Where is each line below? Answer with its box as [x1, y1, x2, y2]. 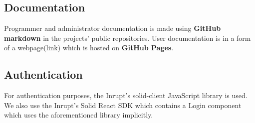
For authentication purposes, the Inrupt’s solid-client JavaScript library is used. [4, 90, 248, 101]
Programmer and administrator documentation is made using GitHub [4, 23, 221, 33]
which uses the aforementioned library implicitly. [4, 110, 153, 120]
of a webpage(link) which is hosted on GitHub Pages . [4, 42, 174, 53]
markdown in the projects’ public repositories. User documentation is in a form [4, 32, 251, 43]
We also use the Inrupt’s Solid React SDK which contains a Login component [4, 100, 242, 110]
